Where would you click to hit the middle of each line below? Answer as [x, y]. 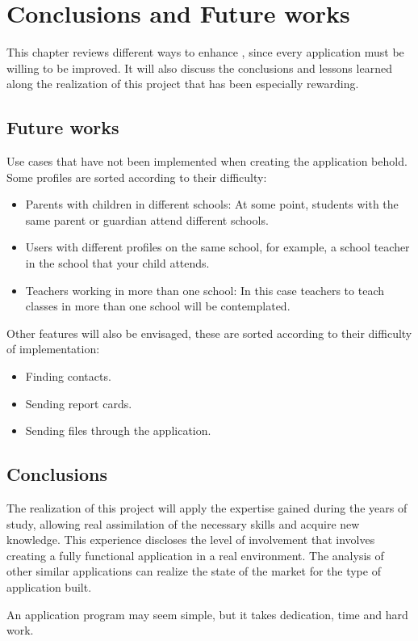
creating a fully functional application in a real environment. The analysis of [195, 555]
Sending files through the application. [118, 430]
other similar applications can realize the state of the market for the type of [194, 571]
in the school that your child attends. [117, 263]
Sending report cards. [79, 403]
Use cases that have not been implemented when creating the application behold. [207, 161]
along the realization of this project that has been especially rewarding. [183, 84]
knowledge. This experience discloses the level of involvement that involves [191, 540]
